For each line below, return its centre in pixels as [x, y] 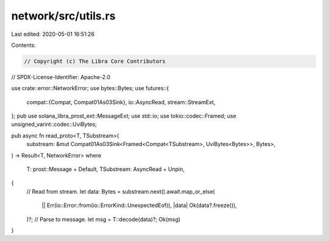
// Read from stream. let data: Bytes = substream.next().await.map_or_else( [121, 191]
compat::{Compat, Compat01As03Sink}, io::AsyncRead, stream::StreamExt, [121, 102]
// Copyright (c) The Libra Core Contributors [95, 61]
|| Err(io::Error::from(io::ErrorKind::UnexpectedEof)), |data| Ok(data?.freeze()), [139, 205]
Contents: [23, 45]
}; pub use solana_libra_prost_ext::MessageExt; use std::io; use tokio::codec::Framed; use [124, 116]
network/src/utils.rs [63, 16]
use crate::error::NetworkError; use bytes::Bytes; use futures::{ [90, 88]
